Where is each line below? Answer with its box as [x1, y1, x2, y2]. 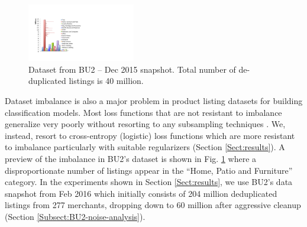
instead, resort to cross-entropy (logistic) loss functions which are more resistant [5, 129, 295, 141]
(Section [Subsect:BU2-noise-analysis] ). [5, 210, 146, 223]
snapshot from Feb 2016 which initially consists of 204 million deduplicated [5, 187, 277, 199]
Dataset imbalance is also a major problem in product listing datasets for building [5, 95, 303, 107]
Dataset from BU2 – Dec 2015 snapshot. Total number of [28, 63, 236, 75]
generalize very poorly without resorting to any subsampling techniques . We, [5, 118, 286, 130]
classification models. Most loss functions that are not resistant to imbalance [5, 106, 282, 118]
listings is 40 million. [69, 74, 144, 87]
